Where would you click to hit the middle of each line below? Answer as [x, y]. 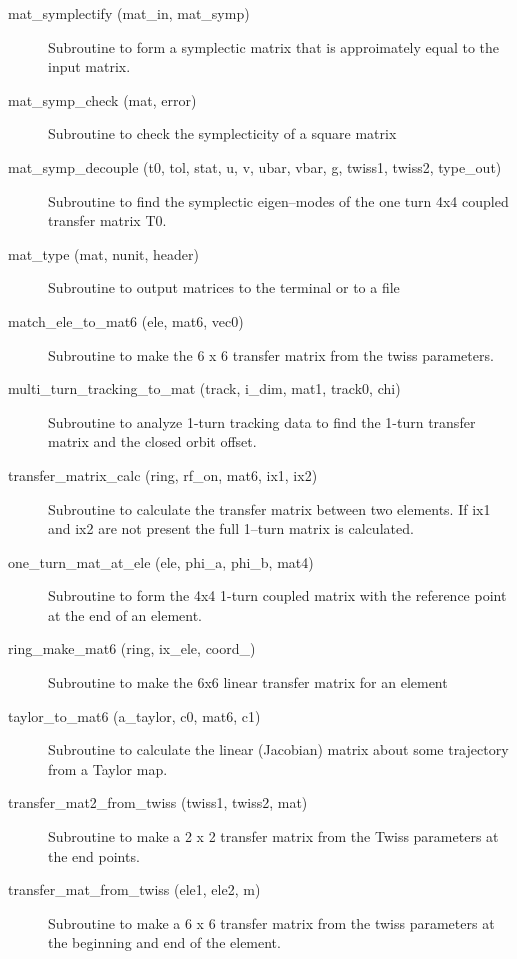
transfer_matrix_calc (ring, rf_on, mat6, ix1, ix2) [163, 474]
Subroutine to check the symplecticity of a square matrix [222, 133]
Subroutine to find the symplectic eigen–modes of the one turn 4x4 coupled [278, 200]
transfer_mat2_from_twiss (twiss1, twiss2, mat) [158, 802]
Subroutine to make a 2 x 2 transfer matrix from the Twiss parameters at [273, 836]
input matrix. [89, 66]
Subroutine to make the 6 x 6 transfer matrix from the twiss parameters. [271, 354]
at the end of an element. [125, 614]
